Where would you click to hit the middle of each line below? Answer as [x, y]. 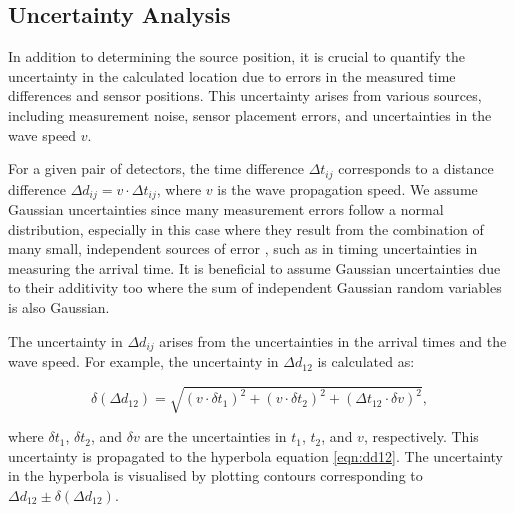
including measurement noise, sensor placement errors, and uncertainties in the [250, 114]
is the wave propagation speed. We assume [347, 188]
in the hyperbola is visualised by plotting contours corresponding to [215, 475]
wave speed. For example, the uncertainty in [143, 361]
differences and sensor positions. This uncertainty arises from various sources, [245, 95]
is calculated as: [366, 361]
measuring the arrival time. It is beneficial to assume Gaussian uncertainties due [254, 267]
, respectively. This [421, 436]
